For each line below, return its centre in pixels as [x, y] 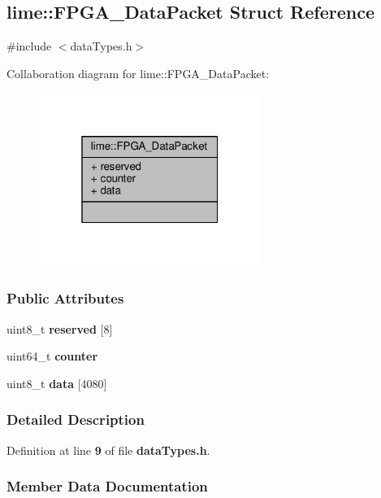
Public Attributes [65, 298]
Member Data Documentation [107, 486]
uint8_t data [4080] [57, 383]
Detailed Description [76, 419]
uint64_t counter [52, 356]
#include [29, 46]
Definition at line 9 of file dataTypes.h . [108, 450]
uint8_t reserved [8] [60, 328]
